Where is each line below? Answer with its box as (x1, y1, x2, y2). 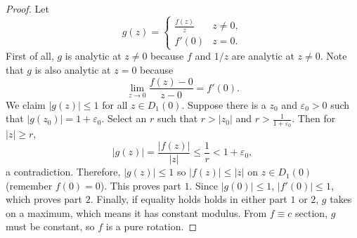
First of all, (6, 48, 54, 63)
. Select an (101, 111, 147, 126)
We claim (6, 97, 46, 112)
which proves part (6, 192, 83, 206)
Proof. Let (6, 1, 49, 15)
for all (102, 97, 128, 112)
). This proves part (100, 178, 181, 192)
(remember (6, 178, 53, 192)
